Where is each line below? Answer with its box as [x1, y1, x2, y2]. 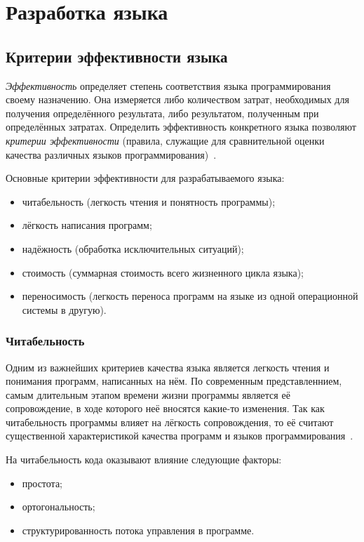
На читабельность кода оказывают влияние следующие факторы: [6, 452, 282, 467]
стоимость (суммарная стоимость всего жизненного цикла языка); [22, 265, 304, 279]
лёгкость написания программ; [22, 218, 152, 232]
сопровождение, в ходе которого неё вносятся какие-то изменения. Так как [6, 401, 325, 416]
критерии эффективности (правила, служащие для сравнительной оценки [6, 133, 325, 147]
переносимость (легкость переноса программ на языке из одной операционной [22, 289, 358, 303]
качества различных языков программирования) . [6, 147, 217, 161]
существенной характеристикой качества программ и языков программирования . [6, 428, 353, 443]
